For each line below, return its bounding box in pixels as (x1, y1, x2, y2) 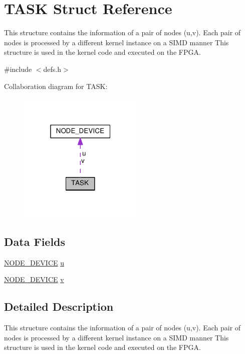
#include (4, 63, 32, 74)
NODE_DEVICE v (4, 274, 64, 285)
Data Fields (4, 233, 66, 249)
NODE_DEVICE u (4, 257, 65, 268)
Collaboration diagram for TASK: (4, 80, 108, 91)
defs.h (43, 63, 62, 74)
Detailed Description (4, 299, 114, 314)
